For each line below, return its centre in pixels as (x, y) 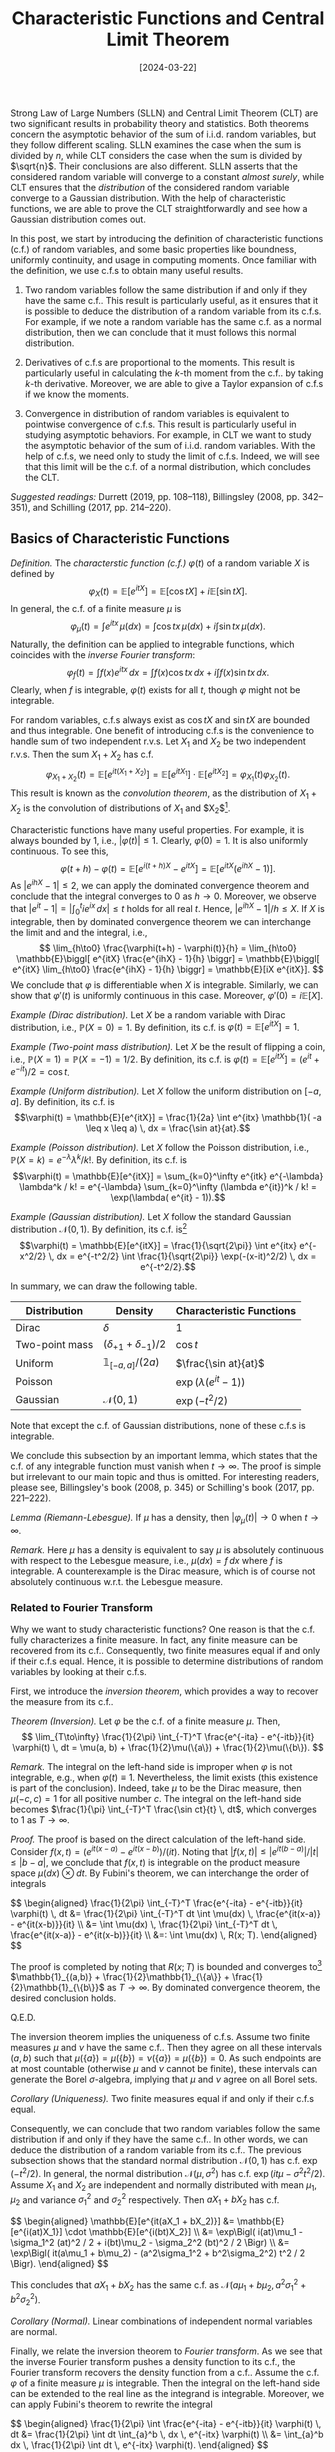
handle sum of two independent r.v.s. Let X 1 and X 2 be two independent (158, 742)
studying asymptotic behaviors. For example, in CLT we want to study (168, 434)
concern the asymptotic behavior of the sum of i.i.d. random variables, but (163, 134)
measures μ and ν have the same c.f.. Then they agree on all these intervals (166, 2048)
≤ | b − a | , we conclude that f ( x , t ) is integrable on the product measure (155, 1862)
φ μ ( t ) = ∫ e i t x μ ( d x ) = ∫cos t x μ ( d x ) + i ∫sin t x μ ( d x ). (168, 626)
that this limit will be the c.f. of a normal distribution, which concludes (168, 466)
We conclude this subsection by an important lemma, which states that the (164, 1455)
